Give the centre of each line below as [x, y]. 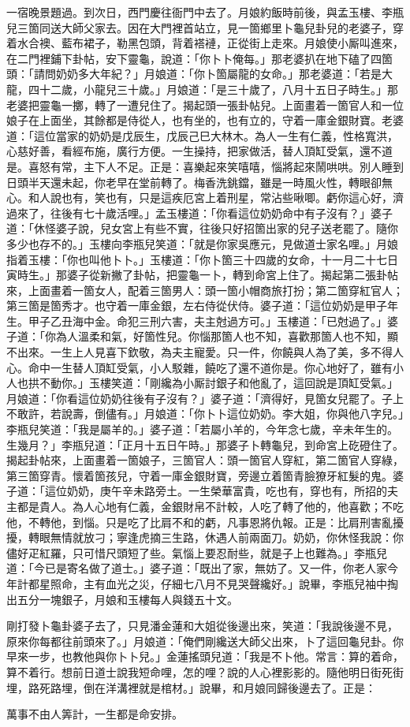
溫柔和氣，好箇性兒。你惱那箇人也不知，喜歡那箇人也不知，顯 [238, 336]
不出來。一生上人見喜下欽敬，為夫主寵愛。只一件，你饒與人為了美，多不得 [199, 352]
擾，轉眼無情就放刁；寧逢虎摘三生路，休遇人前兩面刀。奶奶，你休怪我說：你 [205, 537]
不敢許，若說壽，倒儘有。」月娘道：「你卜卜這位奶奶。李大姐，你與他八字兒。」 [205, 414]
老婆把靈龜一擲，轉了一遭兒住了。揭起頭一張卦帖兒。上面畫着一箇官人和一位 [205, 104]
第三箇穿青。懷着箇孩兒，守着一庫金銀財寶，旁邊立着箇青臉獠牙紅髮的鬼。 [199, 475]
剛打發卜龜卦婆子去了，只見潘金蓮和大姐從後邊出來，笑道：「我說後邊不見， [202, 626]
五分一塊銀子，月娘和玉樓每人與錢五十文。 [127, 599]
